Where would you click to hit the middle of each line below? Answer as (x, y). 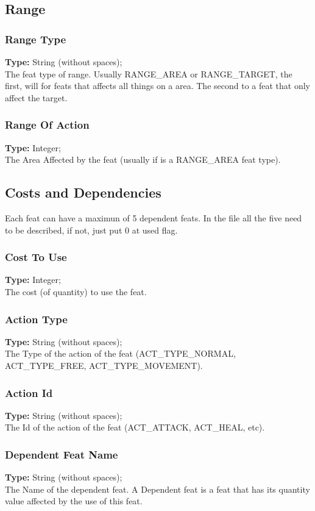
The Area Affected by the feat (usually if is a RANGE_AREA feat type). (143, 159)
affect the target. (36, 97)
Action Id (29, 392)
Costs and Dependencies (83, 192)
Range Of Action (47, 125)
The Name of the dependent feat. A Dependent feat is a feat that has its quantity (157, 489)
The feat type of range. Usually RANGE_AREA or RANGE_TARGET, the (149, 73)
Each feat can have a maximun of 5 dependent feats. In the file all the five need (154, 217)
